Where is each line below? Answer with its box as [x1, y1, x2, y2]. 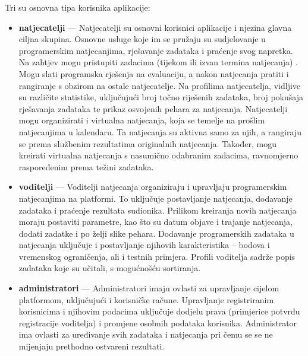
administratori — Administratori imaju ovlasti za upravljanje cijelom [18, 282, 279, 294]
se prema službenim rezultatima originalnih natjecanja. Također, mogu [18, 137, 276, 150]
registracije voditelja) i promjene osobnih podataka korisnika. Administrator [18, 316, 297, 329]
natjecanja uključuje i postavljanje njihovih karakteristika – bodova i [18, 239, 270, 251]
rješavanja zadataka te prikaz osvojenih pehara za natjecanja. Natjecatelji [18, 102, 288, 115]
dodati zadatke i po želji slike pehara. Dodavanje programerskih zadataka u [18, 227, 294, 239]
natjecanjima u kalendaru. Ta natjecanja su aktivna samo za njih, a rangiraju [18, 125, 301, 138]
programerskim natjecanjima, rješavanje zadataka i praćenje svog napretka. [18, 44, 293, 56]
